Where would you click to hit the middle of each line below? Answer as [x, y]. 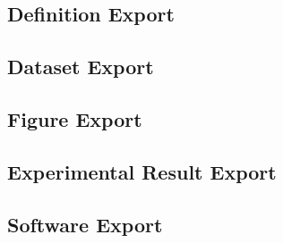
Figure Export [75, 118]
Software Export [85, 224]
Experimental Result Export [142, 171]
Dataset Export [81, 67]
